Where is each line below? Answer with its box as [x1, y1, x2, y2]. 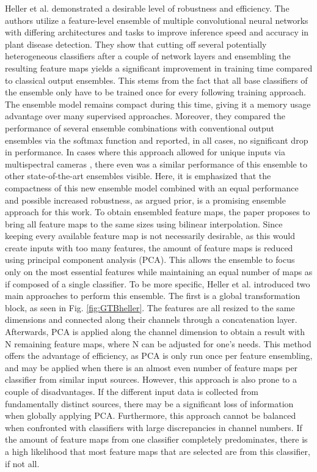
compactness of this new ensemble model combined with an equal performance [5, 181, 299, 194]
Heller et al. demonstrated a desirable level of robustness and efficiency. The [5, 2, 290, 14]
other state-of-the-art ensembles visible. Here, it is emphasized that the [5, 169, 271, 182]
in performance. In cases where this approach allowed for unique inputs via [5, 146, 286, 158]
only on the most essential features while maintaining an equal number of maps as [5, 265, 313, 278]
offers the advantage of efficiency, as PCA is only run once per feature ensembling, [5, 349, 313, 362]
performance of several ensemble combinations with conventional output [5, 121, 274, 134]
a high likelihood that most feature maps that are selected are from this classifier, [5, 444, 310, 457]
